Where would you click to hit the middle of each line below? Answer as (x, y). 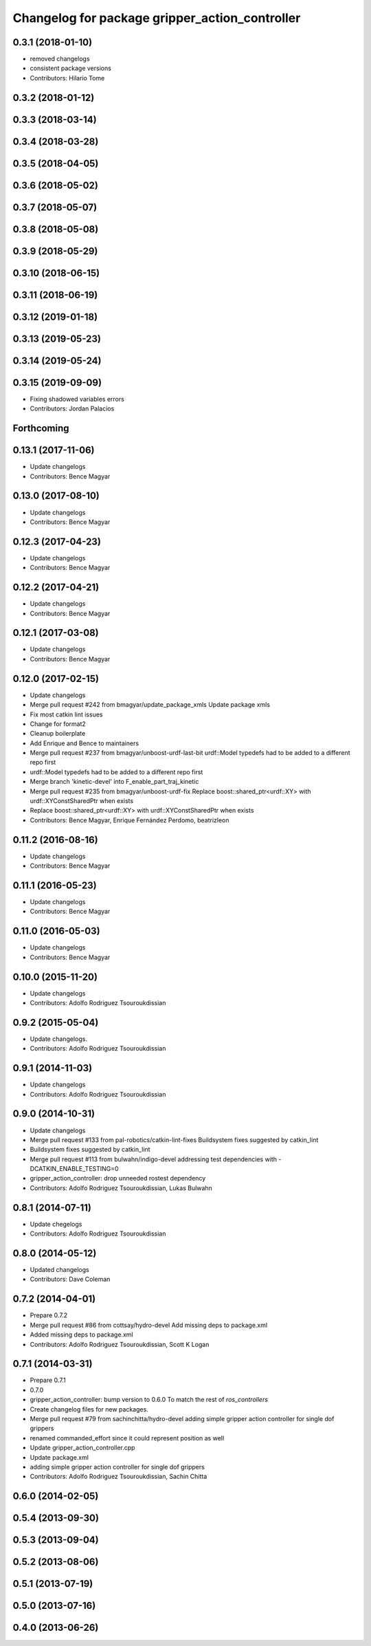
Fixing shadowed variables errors (77, 399)
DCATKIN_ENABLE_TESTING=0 (75, 1169)
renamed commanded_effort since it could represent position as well (127, 1438)
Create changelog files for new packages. (89, 1409)
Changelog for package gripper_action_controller (157, 18)
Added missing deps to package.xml (81, 1335)
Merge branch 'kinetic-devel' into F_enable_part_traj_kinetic (114, 782)
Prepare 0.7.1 (48, 1380)
